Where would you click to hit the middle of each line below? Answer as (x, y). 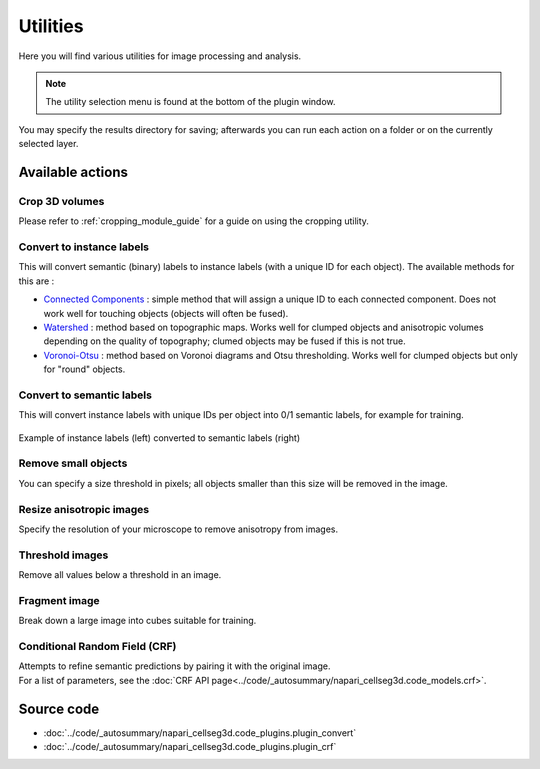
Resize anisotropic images (84, 509)
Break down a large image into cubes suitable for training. (137, 621)
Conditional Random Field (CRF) (97, 646)
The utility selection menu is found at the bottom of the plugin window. (190, 102)
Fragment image (59, 600)
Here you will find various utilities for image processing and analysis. (160, 56)
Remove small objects (73, 463)
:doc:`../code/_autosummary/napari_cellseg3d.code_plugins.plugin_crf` (190, 747)
